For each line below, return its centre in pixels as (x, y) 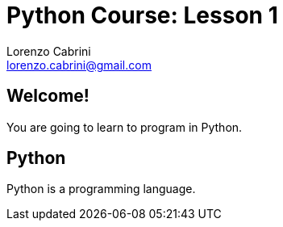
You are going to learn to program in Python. (125, 127)
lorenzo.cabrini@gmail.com (79, 65)
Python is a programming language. (101, 189)
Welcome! (48, 96)
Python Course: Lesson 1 (142, 15)
